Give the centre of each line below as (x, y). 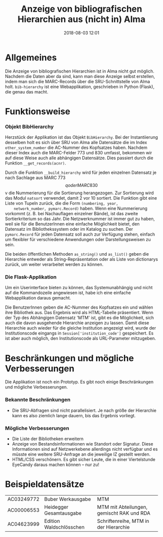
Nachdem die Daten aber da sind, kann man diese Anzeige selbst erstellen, (80, 76)
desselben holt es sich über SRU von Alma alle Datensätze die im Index (76, 143)
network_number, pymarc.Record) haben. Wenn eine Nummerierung (81, 208)
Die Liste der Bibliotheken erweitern (48, 439)
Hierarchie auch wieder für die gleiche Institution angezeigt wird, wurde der (81, 328)
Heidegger (57, 507)
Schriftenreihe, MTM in (123, 521)
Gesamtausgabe (63, 513)
